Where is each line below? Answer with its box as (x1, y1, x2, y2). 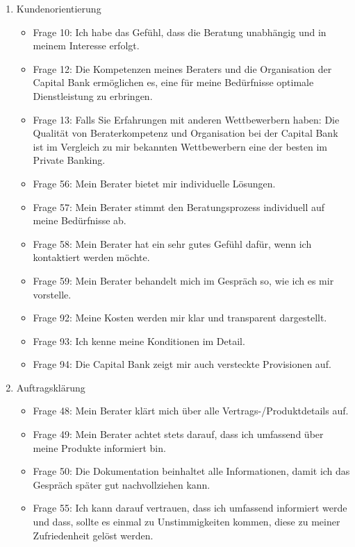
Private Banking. (33, 153, 106, 167)
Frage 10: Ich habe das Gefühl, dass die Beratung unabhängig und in (33, 24, 327, 39)
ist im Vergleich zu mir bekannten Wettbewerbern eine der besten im (33, 139, 328, 153)
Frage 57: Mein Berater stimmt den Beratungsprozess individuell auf (33, 199, 325, 214)
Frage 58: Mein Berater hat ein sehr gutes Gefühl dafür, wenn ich (33, 236, 312, 251)
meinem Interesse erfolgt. (33, 38, 140, 53)
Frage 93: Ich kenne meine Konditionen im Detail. (33, 333, 245, 348)
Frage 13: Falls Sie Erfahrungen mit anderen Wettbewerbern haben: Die (33, 112, 340, 126)
